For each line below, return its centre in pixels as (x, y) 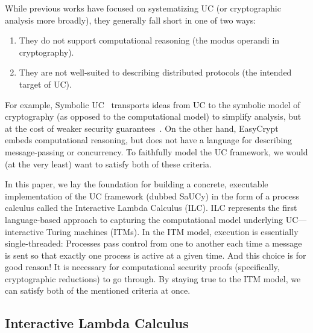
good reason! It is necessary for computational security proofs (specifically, (142, 267)
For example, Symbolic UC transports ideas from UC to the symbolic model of (153, 104)
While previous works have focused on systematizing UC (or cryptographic (143, 8)
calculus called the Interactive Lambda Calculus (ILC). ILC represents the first (151, 208)
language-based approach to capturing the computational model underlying (144, 219)
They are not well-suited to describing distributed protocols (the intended (155, 72)
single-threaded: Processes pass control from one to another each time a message (153, 243)
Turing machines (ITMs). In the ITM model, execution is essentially (172, 231)
